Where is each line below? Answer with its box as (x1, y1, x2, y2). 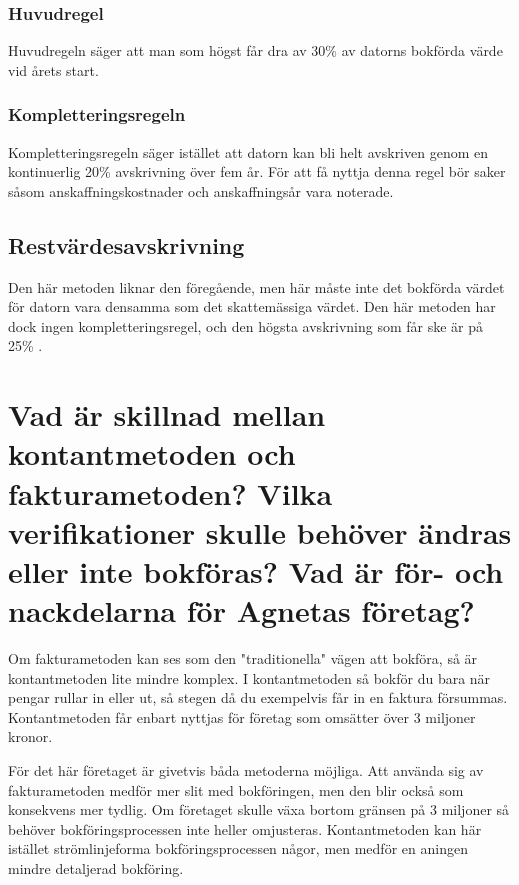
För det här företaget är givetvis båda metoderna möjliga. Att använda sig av (8, 760, 484, 781)
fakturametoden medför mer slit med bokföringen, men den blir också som (8, 779, 464, 800)
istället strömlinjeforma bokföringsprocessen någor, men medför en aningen (8, 838, 468, 859)
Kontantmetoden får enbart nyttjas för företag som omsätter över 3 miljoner (8, 706, 476, 727)
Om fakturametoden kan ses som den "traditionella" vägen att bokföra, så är (8, 648, 478, 669)
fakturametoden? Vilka (8, 472, 333, 513)
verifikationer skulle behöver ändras (8, 511, 512, 552)
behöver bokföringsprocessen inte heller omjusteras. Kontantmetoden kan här (8, 818, 482, 839)
